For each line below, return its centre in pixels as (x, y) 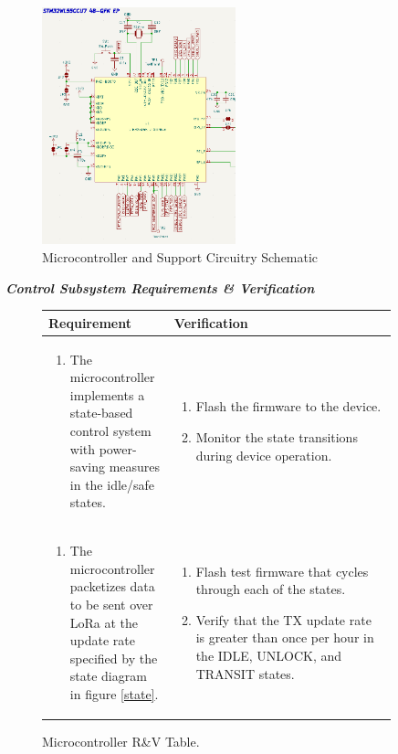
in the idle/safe (112, 484)
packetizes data (112, 586)
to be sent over (111, 604)
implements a (107, 394)
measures (135, 467)
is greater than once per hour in (285, 637)
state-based (101, 413)
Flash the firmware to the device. (288, 406)
